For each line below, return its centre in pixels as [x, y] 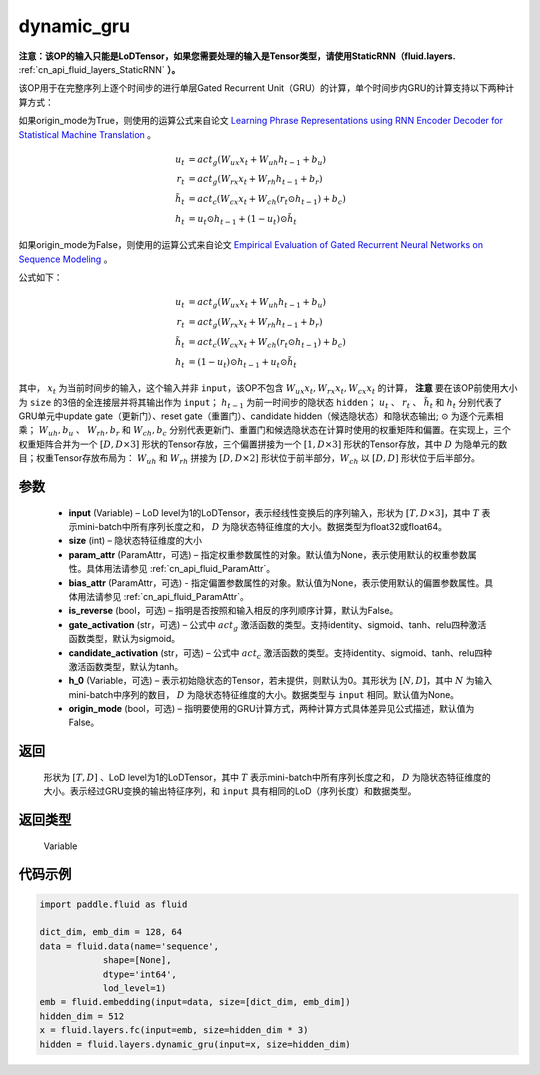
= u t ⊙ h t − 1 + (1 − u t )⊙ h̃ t [242, 220]
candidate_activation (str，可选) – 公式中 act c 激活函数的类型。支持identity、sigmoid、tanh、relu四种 [280, 653]
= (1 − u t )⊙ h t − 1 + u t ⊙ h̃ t [242, 363]
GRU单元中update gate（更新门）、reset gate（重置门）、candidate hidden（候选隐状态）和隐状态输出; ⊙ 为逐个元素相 [261, 416]
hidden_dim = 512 [82, 1016]
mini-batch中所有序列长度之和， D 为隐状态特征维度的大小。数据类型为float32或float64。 [261, 526]
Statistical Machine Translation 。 [87, 134]
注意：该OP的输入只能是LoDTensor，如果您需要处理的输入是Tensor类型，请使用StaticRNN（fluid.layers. [237, 56]
